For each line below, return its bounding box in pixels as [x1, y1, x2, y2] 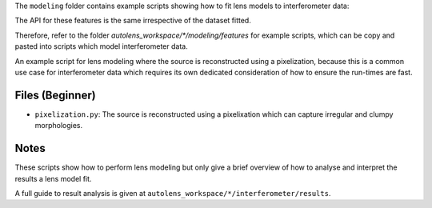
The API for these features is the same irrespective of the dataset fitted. [14, 16, 251, 26]
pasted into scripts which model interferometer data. [14, 42, 188, 51]
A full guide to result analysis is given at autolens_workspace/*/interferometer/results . [14, 188, 331, 198]
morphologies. [34, 121, 83, 130]
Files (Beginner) [14, 88, 96, 102]
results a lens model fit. [14, 174, 92, 183]
